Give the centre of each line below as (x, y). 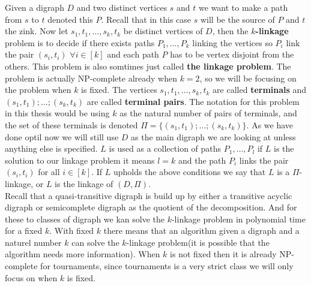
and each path (133, 54)
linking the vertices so (232, 42)
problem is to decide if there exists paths (80, 42)
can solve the (95, 242)
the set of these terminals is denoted (71, 124)
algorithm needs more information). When (83, 254)
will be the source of (237, 19)
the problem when (38, 90)
